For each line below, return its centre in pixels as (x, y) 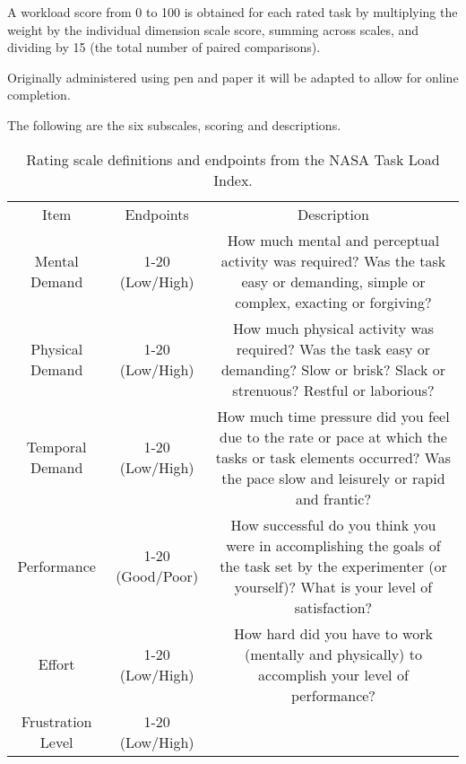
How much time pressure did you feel (333, 416)
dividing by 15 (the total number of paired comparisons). (164, 47)
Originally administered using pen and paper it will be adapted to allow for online (233, 77)
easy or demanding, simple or (333, 281)
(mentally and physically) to (333, 654)
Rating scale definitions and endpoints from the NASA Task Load (233, 159)
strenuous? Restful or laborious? (333, 390)
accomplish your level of (333, 674)
